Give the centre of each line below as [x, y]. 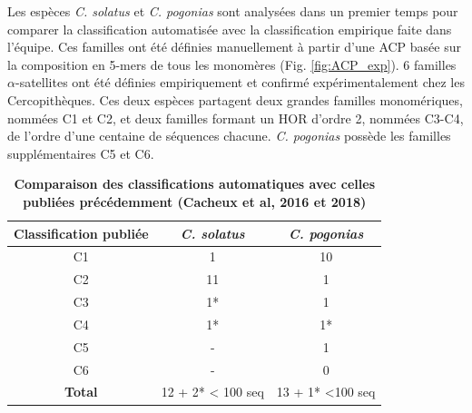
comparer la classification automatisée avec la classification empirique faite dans [230, 29]
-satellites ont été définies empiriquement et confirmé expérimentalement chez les [240, 82]
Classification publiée [81, 233]
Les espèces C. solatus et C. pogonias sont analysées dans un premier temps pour [233, 11]
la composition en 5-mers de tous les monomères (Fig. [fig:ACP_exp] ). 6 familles [232, 64]
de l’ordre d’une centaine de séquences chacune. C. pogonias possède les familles [229, 136]
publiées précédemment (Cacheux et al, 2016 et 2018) [195, 201]
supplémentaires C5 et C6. [81, 153]
